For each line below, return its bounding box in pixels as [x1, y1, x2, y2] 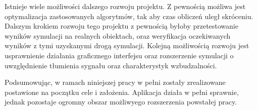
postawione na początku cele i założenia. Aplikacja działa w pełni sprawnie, [5, 86, 239, 97]
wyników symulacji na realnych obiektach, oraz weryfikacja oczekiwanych [5, 30, 231, 41]
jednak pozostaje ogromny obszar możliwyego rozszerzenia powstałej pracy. [5, 96, 237, 107]
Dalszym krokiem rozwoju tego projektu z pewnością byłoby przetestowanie [5, 21, 238, 31]
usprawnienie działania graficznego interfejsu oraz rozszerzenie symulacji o [5, 50, 234, 60]
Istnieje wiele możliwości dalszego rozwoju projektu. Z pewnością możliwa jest [5, 1, 246, 11]
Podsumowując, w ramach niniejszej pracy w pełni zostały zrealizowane [5, 77, 226, 87]
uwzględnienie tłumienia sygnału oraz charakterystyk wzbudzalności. [5, 60, 217, 70]
